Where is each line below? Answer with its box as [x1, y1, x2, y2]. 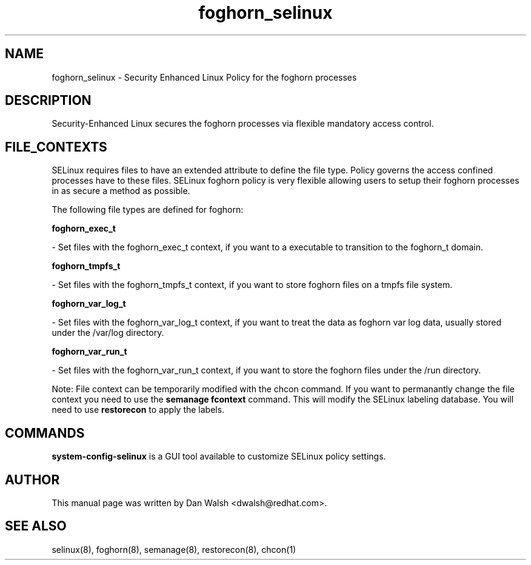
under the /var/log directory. [52, 327, 164, 338]
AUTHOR [5, 472, 60, 487]
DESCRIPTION [5, 93, 92, 109]
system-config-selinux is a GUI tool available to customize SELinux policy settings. [52, 451, 386, 462]
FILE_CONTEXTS [5, 139, 107, 155]
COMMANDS [5, 425, 85, 441]
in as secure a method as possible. [52, 186, 190, 196]
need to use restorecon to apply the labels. [52, 404, 225, 415]
